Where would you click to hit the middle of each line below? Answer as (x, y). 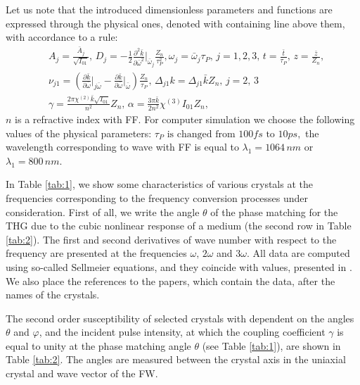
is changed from (201, 134)
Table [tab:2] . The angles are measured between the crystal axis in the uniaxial (176, 359)
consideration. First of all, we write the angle (103, 212)
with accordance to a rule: (62, 37)
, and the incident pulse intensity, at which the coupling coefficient (182, 332)
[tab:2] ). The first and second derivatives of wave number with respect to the (171, 239)
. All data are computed (298, 253)
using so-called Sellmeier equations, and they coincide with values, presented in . (179, 266)
